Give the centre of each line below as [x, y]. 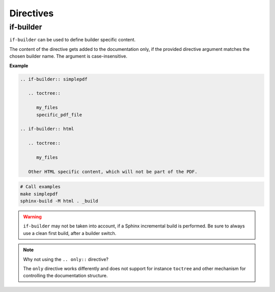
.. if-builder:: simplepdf [54, 79]
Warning [32, 217]
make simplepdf [39, 194]
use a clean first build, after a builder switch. [70, 233]
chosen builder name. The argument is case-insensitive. [68, 56]
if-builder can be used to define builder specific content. [73, 40]
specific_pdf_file [59, 115]
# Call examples [40, 187]
